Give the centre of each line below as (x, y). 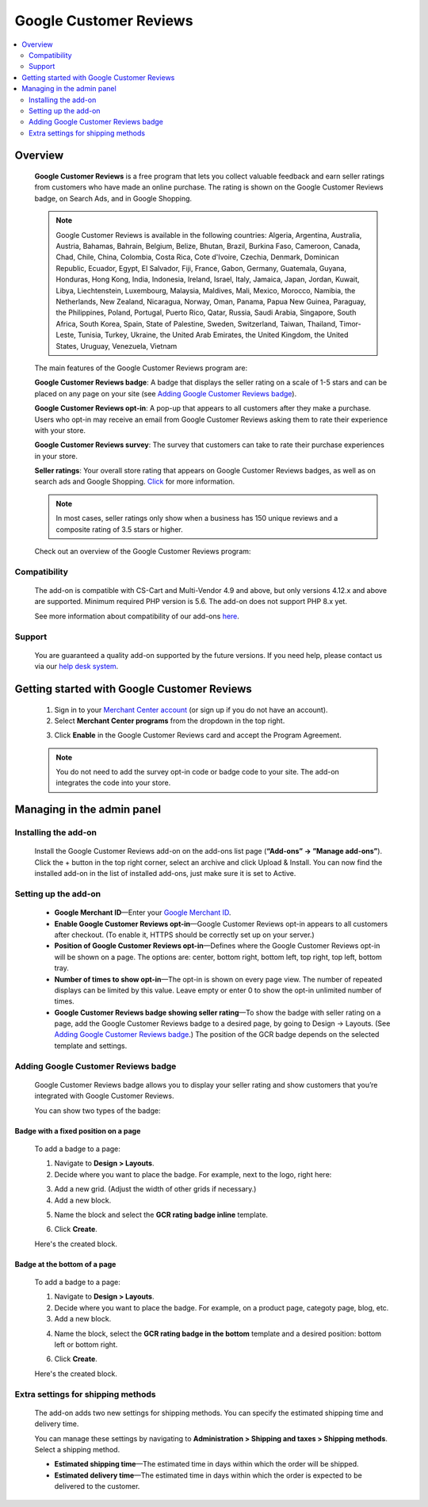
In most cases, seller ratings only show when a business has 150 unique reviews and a (197, 518)
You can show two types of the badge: (97, 1111)
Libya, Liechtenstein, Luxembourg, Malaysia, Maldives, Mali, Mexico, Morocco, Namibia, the (206, 290)
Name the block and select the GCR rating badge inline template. (161, 1214)
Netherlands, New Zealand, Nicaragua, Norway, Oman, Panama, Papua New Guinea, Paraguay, (211, 301)
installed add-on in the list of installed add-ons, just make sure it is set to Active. (165, 874)
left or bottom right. (86, 1344)
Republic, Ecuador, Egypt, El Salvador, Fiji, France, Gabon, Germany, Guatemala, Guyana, (201, 268)
